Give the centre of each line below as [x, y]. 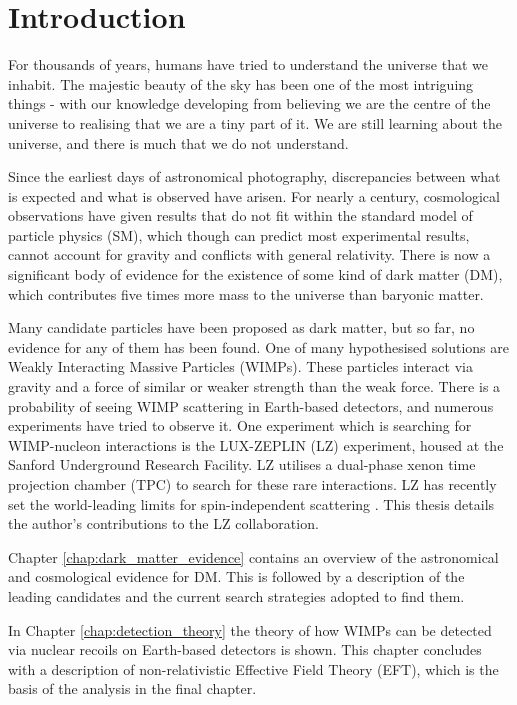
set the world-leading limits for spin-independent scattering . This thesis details [251, 503]
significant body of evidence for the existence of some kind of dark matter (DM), [255, 274]
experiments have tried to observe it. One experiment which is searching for [240, 425]
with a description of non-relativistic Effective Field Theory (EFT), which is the [253, 668]
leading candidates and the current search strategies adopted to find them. [236, 595]
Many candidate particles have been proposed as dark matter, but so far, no [241, 327]
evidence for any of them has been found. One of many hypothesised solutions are [258, 346]
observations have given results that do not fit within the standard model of [240, 215]
